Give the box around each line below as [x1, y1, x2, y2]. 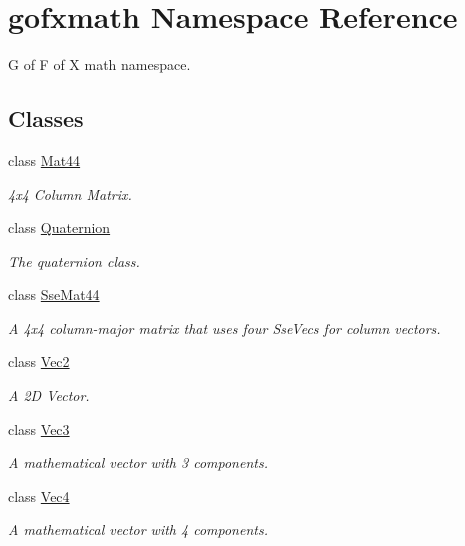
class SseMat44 [8, 284, 100, 305]
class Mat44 [8, 149, 81, 170]
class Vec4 [8, 485, 70, 506]
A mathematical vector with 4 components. [8, 519, 268, 540]
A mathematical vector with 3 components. [8, 452, 268, 473]
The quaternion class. [8, 250, 140, 271]
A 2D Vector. [8, 385, 90, 406]
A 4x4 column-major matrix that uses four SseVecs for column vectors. [8, 317, 441, 338]
